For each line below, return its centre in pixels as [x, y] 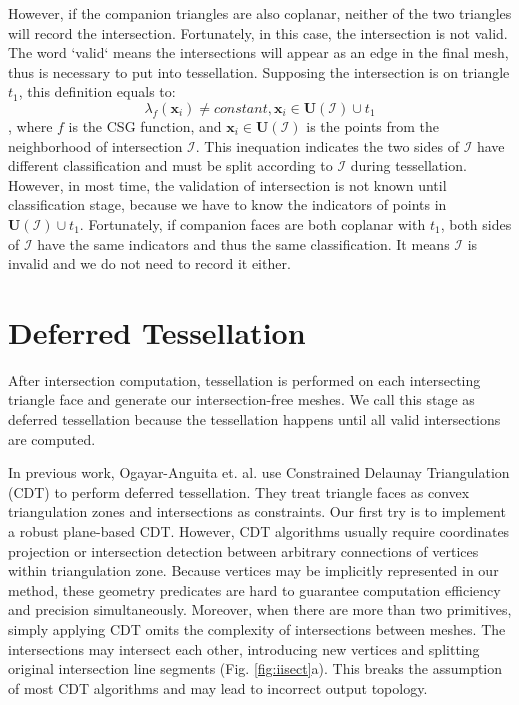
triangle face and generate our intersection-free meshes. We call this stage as [241, 399]
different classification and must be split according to [170, 165]
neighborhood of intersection [95, 145]
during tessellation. [408, 165]
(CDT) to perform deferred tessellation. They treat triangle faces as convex [239, 491]
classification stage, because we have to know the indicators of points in [227, 204]
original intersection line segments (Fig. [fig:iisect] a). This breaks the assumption [255, 668]
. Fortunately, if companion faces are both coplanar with [252, 223]
